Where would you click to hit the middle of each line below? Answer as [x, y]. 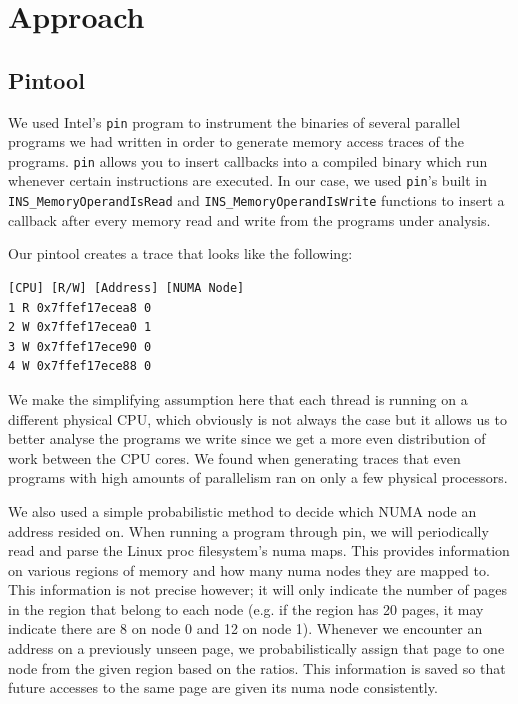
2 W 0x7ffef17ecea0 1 [80, 327]
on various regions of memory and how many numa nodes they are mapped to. [249, 569]
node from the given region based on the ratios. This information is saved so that [257, 667]
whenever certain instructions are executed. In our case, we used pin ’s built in [247, 180]
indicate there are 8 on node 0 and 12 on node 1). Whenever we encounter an [245, 628]
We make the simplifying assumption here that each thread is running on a [238, 398]
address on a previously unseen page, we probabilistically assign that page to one [256, 648]
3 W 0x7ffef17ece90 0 [80, 346]
